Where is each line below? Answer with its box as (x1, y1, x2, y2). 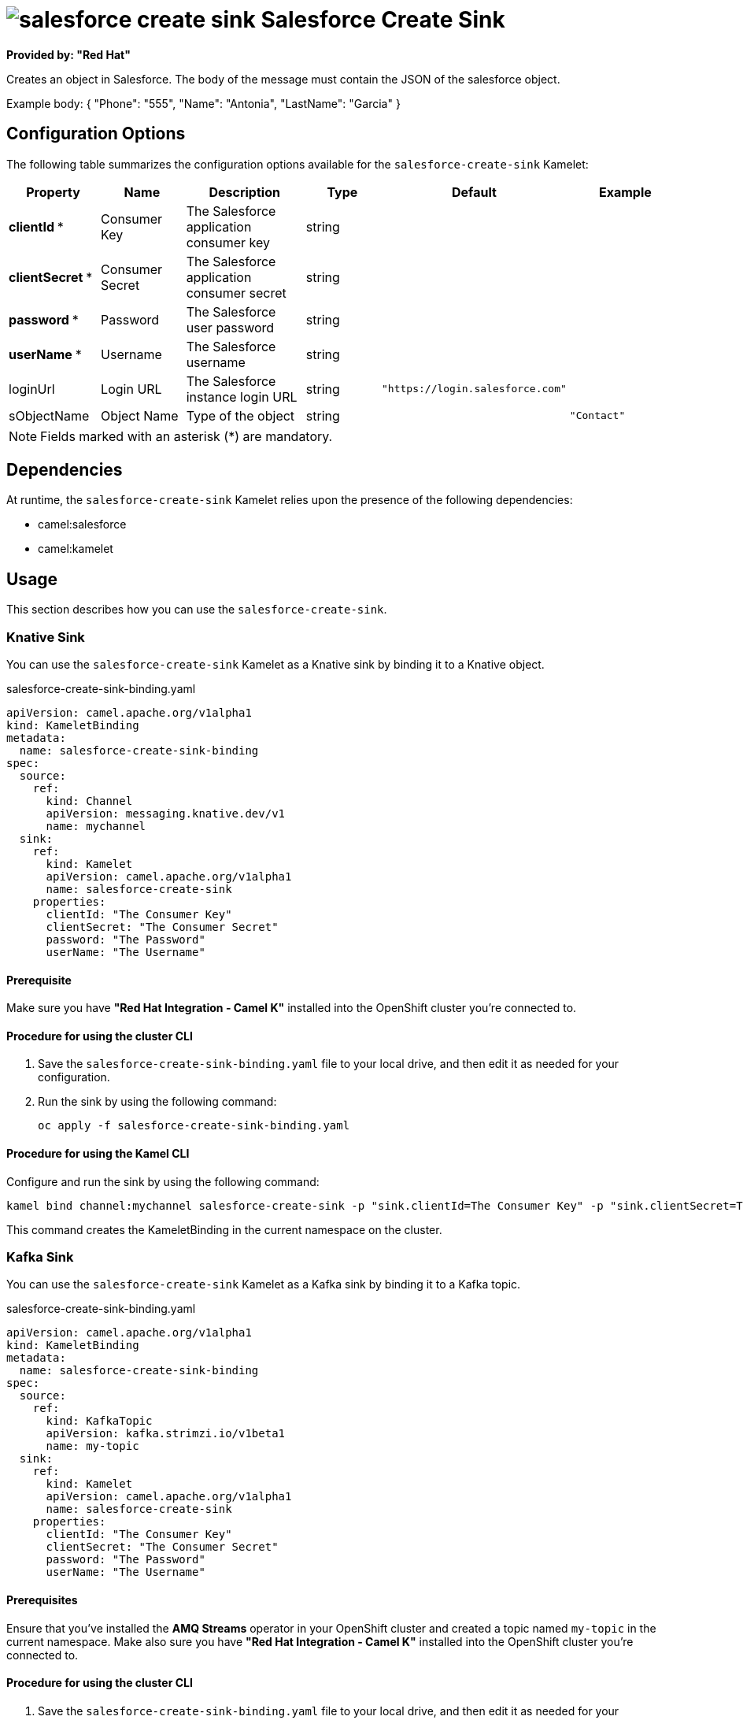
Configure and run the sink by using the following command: (6, 1174, 320, 1188)
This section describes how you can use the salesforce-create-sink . (6, 602, 387, 617)
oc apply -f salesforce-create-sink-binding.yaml (38, 1119, 350, 1132)
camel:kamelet (38, 542, 113, 556)
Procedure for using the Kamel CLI (6, 1147, 190, 1161)
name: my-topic (46, 1440, 139, 1453)
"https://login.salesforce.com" (382, 383, 567, 395)
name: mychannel (46, 820, 146, 833)
